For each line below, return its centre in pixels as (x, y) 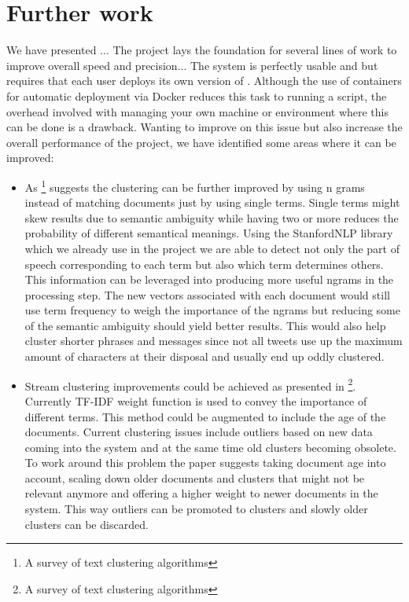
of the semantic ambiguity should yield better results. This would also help (205, 325)
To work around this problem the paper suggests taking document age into (205, 463)
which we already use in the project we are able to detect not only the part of (212, 248)
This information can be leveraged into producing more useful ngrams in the (209, 279)
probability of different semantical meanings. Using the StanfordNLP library (209, 233)
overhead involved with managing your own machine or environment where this (197, 111)
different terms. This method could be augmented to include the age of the (205, 416)
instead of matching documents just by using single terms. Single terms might (212, 202)
